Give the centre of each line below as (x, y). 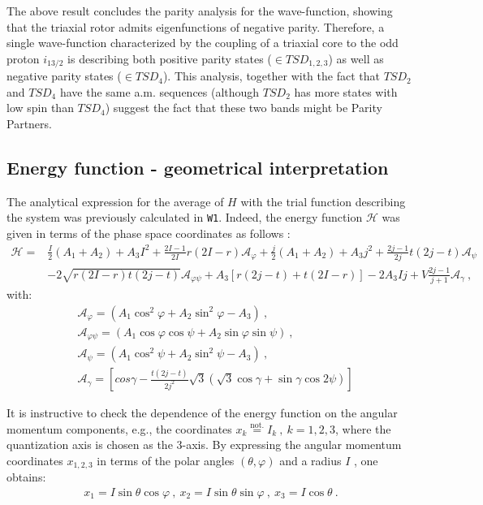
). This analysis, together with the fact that (271, 76)
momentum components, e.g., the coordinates (119, 428)
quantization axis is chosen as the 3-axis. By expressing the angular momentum (204, 445)
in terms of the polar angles (166, 460)
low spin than (40, 108)
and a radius (310, 460)
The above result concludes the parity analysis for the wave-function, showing (200, 11)
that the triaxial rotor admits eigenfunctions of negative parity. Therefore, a (196, 26)
